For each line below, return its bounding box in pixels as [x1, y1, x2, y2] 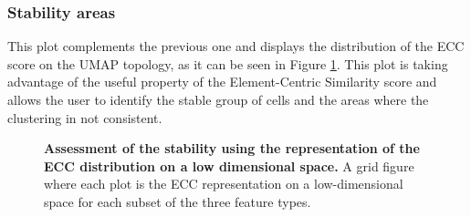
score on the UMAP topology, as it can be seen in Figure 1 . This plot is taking [7, 54, 448, 73]
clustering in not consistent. [7, 108, 162, 127]
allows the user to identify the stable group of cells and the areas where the [7, 90, 429, 108]
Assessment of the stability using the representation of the [44, 139, 420, 158]
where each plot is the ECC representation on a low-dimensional [44, 174, 403, 193]
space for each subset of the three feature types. [44, 191, 311, 211]
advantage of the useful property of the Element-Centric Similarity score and [7, 72, 437, 91]
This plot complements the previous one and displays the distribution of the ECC [7, 36, 465, 56]
